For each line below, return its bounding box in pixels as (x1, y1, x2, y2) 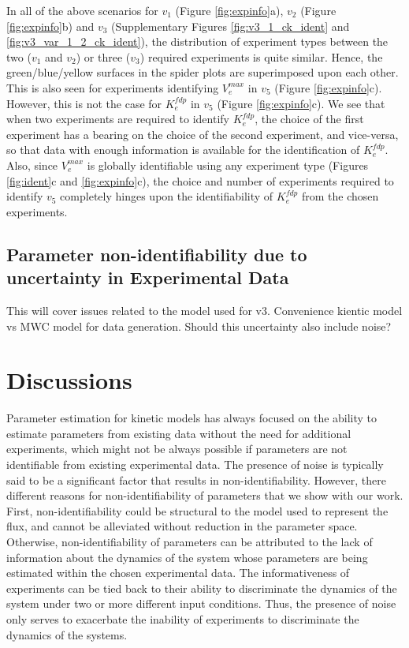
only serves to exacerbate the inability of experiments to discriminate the (6, 610, 359, 627)
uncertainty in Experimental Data (6, 265, 289, 290)
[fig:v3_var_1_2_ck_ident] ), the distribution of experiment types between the (6, 33, 389, 50)
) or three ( (76, 48, 131, 65)
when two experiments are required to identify (6, 110, 229, 127)
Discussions (6, 364, 132, 396)
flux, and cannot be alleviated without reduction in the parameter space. (6, 518, 358, 534)
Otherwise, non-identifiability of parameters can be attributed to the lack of (6, 533, 373, 549)
